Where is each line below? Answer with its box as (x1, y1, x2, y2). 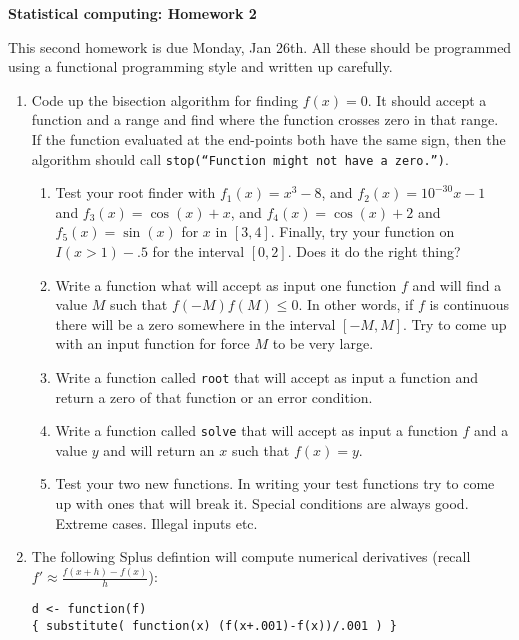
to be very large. (272, 333, 374, 354)
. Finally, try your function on (270, 221, 455, 242)
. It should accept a (367, 89, 487, 110)
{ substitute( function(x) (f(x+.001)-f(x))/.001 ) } (31, 618, 397, 633)
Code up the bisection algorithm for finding (31, 89, 298, 110)
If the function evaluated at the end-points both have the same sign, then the (31, 128, 506, 149)
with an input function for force (55, 333, 250, 354)
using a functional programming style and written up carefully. (8, 56, 393, 77)
